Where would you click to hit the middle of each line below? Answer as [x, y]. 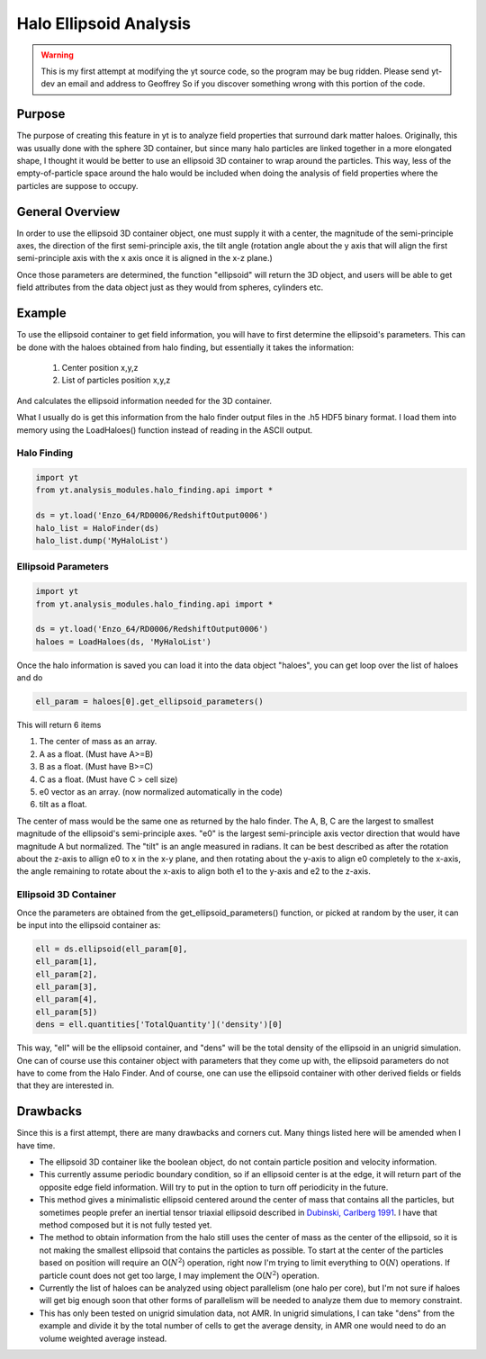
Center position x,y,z [100, 367]
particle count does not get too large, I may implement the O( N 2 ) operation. [179, 1275]
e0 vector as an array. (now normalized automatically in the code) [161, 792]
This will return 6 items [59, 725]
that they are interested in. [65, 1085]
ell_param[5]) [67, 1012]
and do [30, 678]
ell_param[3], [67, 987]
